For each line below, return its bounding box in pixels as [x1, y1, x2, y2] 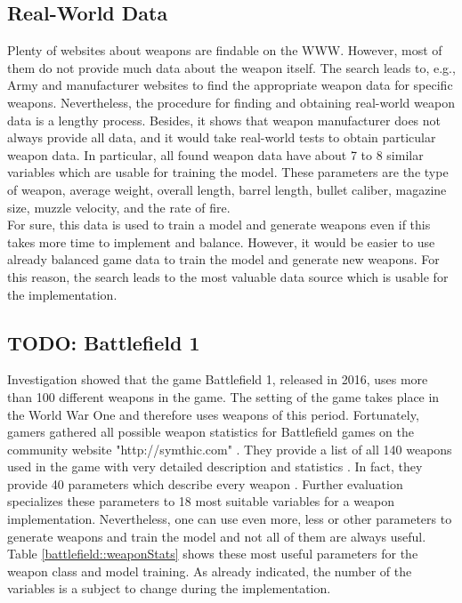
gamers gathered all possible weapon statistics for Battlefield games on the [7, 422, 414, 441]
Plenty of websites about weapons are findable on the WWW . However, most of [7, 41, 442, 60]
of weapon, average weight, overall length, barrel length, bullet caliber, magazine [7, 180, 447, 198]
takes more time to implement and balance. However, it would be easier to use [7, 232, 435, 251]
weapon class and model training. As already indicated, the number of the [7, 561, 412, 580]
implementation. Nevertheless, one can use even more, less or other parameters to [7, 510, 452, 528]
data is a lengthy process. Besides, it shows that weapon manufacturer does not [7, 110, 442, 129]
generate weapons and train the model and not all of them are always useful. [7, 527, 426, 545]
